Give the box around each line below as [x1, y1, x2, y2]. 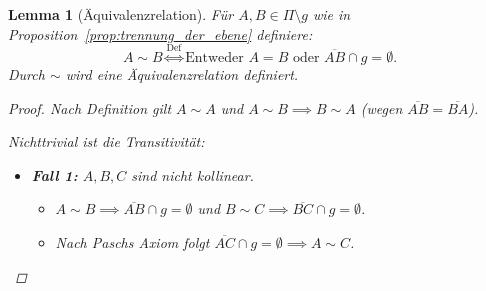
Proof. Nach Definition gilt [8, 97, 172, 118]
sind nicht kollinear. [131, 164, 254, 185]
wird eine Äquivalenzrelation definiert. [65, 63, 299, 84]
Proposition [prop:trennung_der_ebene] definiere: [8, 23, 313, 44]
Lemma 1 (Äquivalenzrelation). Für [8, 4, 234, 24]
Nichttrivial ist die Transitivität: [8, 131, 205, 152]
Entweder [185, 50, 244, 65]
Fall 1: [31, 164, 78, 185]
